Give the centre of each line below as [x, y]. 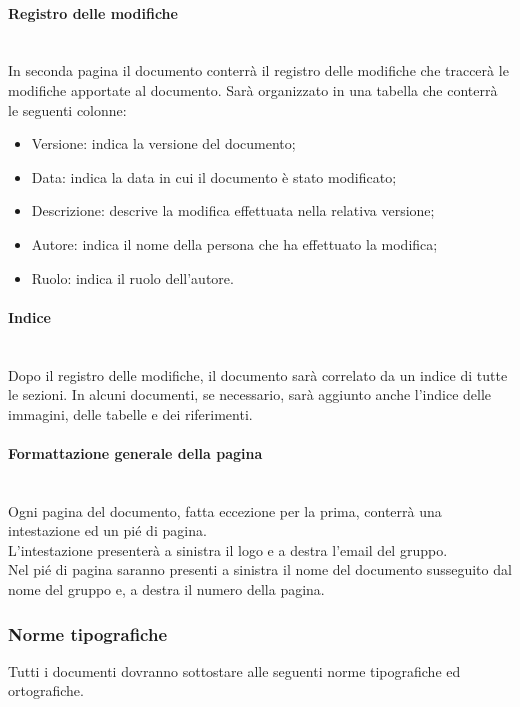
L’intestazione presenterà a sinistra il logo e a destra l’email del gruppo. [228, 549]
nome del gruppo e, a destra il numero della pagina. [166, 589]
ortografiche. [46, 690]
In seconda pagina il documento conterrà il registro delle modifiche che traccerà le [258, 70]
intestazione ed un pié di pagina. [107, 530]
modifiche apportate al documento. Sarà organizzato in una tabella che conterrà [253, 89]
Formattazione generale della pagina [135, 452]
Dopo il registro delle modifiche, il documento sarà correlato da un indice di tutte [258, 374]
